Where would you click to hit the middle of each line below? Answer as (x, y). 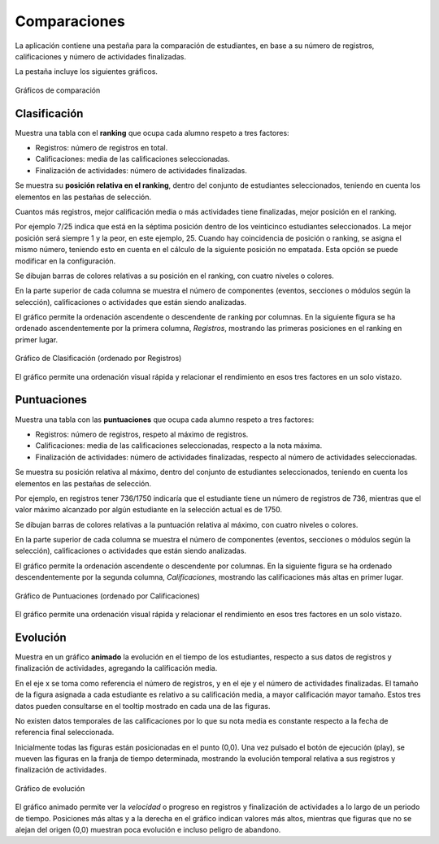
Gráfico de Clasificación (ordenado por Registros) (98, 359)
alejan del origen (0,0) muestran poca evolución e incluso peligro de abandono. (148, 830)
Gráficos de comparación (58, 90)
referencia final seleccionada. (65, 733)
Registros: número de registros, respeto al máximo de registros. (142, 434)
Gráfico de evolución (50, 788)
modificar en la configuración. (65, 261)
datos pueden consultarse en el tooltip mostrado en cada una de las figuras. (143, 706)
